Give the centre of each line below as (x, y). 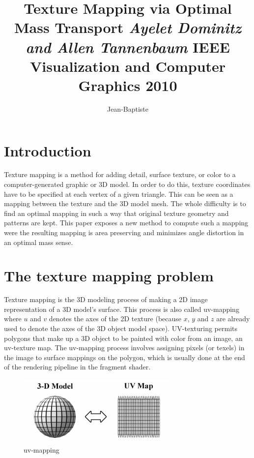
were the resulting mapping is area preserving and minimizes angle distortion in (124, 232)
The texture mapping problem (109, 276)
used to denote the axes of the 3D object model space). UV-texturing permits (121, 328)
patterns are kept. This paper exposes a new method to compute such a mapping (126, 223)
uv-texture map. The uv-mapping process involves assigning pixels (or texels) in (124, 348)
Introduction (48, 151)
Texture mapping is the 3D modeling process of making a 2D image (106, 299)
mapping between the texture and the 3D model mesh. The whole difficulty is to (125, 203)
